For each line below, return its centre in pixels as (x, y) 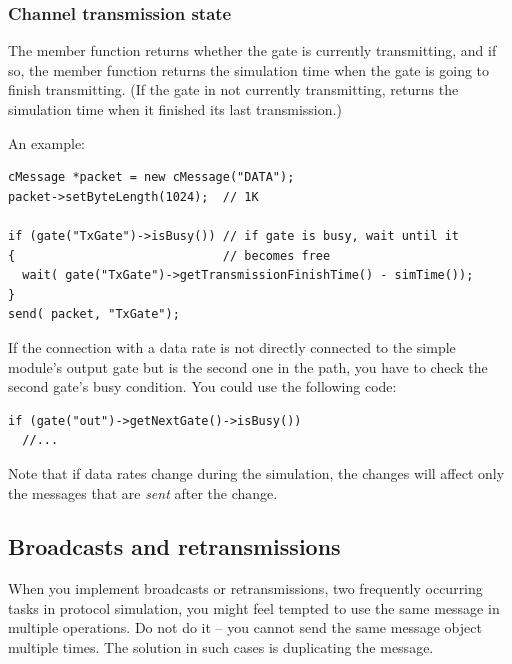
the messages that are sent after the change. (143, 492)
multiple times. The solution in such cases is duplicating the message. (221, 647)
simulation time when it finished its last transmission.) (175, 109)
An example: (46, 142)
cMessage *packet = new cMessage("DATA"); (151, 177)
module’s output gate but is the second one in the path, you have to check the (248, 366)
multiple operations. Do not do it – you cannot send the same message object (245, 627)
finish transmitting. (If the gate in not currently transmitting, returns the (233, 89)
